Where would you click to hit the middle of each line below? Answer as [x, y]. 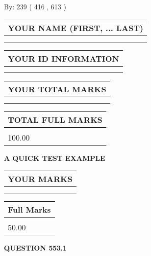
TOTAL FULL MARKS [55, 119]
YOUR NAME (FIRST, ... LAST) [76, 28]
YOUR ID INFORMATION [63, 58]
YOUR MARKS [40, 179]
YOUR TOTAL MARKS [57, 89]
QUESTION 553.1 [36, 248]
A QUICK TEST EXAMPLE [55, 158]
